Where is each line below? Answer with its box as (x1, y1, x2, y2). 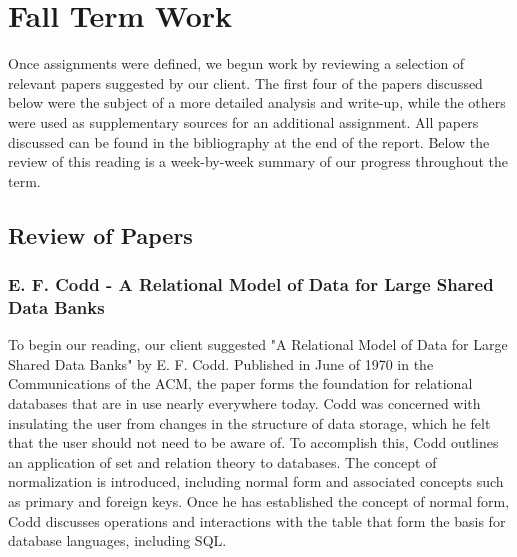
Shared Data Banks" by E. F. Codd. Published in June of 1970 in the (8, 353, 434, 374)
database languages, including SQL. (8, 530, 227, 551)
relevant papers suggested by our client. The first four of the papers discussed (8, 72, 483, 93)
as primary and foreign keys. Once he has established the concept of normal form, (8, 490, 510, 511)
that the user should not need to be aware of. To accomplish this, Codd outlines (8, 432, 499, 453)
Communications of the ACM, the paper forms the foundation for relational (8, 373, 473, 394)
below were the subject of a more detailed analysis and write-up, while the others (8, 92, 506, 113)
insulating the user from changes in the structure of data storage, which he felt (8, 412, 491, 433)
